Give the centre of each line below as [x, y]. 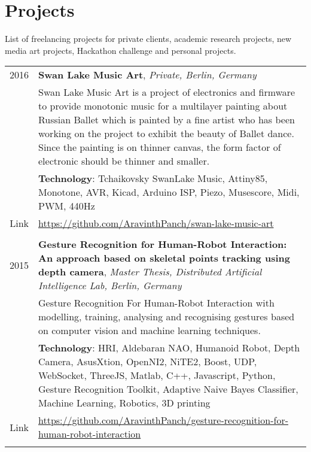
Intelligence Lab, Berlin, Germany [110, 286]
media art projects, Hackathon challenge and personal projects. [121, 50]
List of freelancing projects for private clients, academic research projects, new [148, 39]
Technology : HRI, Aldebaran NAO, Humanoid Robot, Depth [169, 348]
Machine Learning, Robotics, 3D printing [124, 403]
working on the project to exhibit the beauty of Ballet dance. [166, 134]
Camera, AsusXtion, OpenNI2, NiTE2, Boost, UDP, [148, 362]
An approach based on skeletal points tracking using [164, 258]
